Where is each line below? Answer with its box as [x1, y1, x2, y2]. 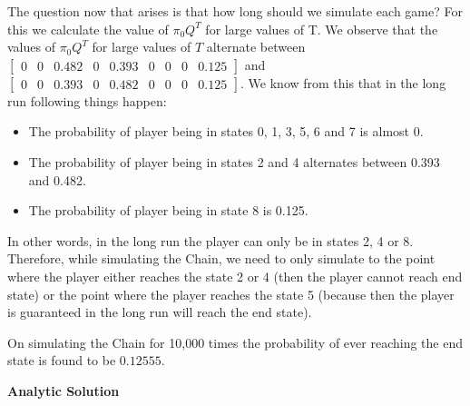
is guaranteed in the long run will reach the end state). [7, 302, 312, 322]
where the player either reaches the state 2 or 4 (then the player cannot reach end [7, 266, 463, 285]
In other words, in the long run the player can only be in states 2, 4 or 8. [7, 231, 414, 250]
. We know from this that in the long [240, 73, 446, 92]
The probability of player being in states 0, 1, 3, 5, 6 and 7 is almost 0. [28, 122, 424, 141]
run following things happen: [7, 91, 167, 110]
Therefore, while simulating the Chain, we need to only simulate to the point [7, 249, 436, 268]
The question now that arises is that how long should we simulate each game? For [7, 2, 463, 20]
